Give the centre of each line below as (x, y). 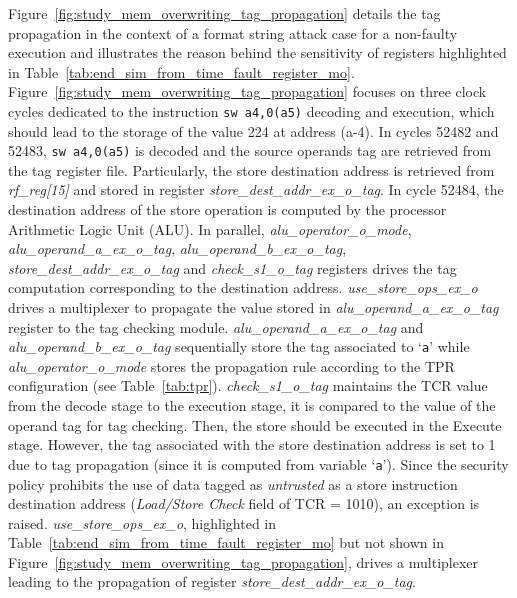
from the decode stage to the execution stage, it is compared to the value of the (252, 405)
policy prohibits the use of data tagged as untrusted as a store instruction (233, 483)
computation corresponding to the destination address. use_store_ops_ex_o (243, 287)
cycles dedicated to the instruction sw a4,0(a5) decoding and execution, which (251, 110)
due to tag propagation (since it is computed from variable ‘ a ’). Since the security (258, 463)
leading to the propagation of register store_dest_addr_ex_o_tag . (212, 581)
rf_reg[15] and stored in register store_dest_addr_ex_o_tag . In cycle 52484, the (256, 189)
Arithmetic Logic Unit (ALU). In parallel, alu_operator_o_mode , (210, 228)
